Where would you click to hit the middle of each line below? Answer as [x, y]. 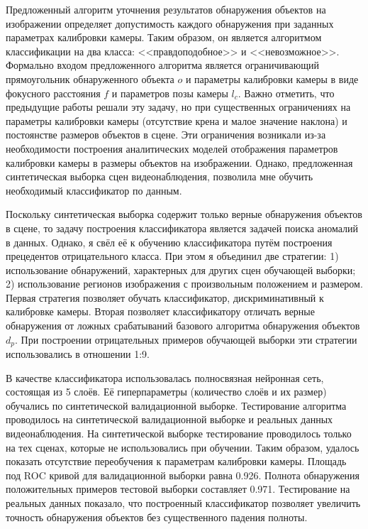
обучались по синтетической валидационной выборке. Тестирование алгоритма [176, 405]
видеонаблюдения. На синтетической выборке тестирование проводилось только [179, 433]
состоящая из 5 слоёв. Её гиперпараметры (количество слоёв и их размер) [166, 392]
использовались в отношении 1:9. [78, 354]
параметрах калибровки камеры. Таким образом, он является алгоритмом [164, 37]
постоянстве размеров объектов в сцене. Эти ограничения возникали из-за [166, 135]
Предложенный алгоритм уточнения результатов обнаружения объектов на [166, 9]
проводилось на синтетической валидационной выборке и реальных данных [169, 419]
